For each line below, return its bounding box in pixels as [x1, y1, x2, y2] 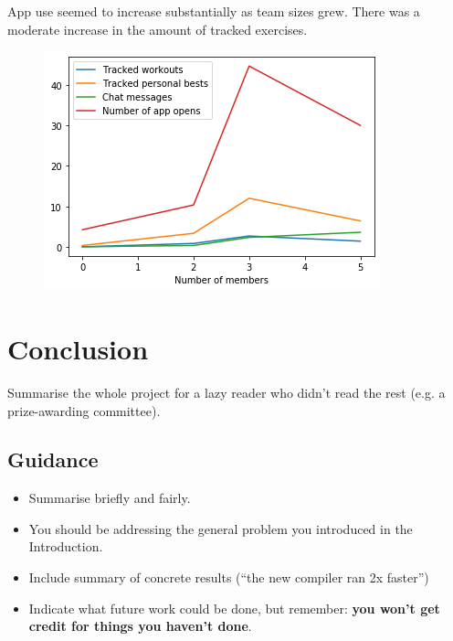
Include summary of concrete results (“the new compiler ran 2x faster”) [28, 568, 429, 587]
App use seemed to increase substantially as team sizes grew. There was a [7, 2, 420, 20]
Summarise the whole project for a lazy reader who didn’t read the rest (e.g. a [7, 382, 446, 401]
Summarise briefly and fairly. [28, 488, 191, 507]
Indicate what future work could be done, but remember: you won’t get [28, 598, 440, 617]
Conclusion [7, 329, 149, 367]
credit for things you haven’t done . [28, 616, 252, 636]
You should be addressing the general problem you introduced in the [28, 518, 413, 538]
